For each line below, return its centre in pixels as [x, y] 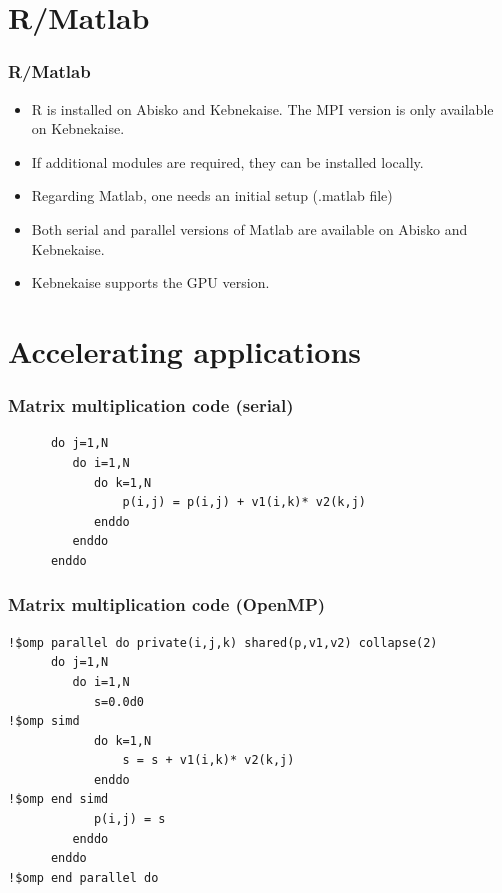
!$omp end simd [58, 799]
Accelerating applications [184, 350]
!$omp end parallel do [83, 877]
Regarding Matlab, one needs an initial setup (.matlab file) [212, 195]
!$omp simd [44, 721]
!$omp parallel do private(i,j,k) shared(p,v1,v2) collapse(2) [223, 642]
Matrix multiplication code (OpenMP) [167, 604]
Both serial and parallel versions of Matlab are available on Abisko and [249, 228]
